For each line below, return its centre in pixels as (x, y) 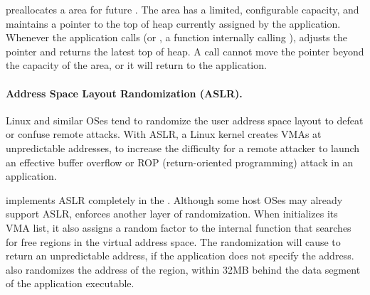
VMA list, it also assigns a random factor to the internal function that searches (179, 227)
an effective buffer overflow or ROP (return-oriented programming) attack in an (180, 162)
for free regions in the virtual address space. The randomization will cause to (173, 241)
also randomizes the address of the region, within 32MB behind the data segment (183, 269)
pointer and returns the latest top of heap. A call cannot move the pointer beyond (185, 51)
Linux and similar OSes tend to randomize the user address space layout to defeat (185, 120)
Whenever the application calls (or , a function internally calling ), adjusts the (176, 37)
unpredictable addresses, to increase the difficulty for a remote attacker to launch (183, 147)
